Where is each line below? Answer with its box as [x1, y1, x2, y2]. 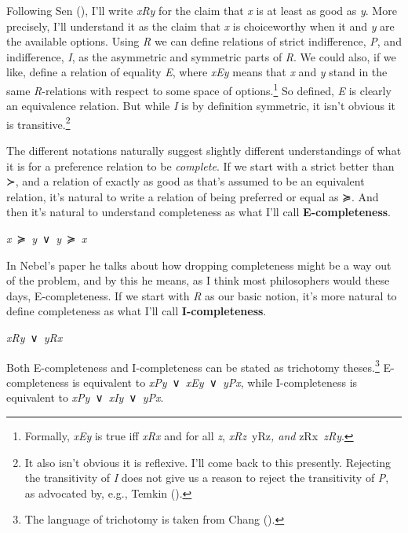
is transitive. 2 [6, 113, 71, 132]
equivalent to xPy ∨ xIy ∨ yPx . [6, 389, 164, 406]
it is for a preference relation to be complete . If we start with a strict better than [6, 157, 395, 174]
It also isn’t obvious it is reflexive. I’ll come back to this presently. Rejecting [24, 454, 391, 470]
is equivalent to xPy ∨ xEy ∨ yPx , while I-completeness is [72, 373, 358, 390]
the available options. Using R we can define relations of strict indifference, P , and [6, 33, 402, 50]
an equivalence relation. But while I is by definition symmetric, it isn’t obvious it [6, 97, 395, 114]
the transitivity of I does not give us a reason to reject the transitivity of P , [24, 469, 389, 486]
